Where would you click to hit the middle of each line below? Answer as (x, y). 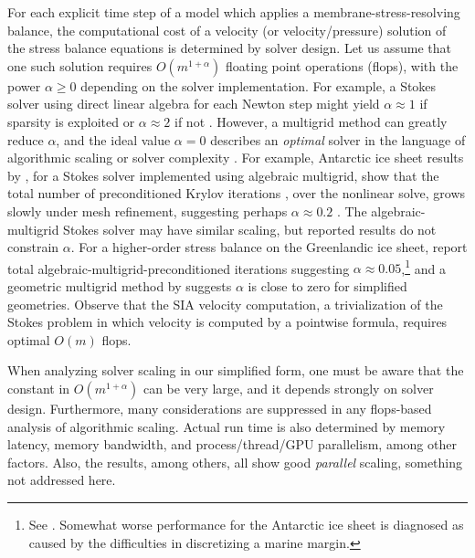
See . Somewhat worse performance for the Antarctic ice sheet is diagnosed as (246, 524)
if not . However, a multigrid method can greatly (311, 121)
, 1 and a (423, 267)
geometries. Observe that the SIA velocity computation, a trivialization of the (225, 304)
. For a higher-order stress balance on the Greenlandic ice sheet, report (269, 247)
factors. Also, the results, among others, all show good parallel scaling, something (235, 462)
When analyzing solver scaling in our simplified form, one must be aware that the (236, 370)
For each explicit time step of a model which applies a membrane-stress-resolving (234, 12)
